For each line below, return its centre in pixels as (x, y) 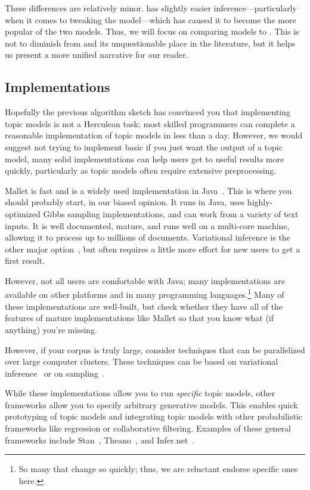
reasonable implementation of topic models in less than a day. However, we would (154, 135)
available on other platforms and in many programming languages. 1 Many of (145, 294)
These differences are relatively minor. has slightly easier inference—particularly (151, 8)
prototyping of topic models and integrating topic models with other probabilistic (154, 416)
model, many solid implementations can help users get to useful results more (145, 158)
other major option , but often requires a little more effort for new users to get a (153, 249)
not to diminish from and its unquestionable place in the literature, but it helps (150, 43)
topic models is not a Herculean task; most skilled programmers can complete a (150, 123)
